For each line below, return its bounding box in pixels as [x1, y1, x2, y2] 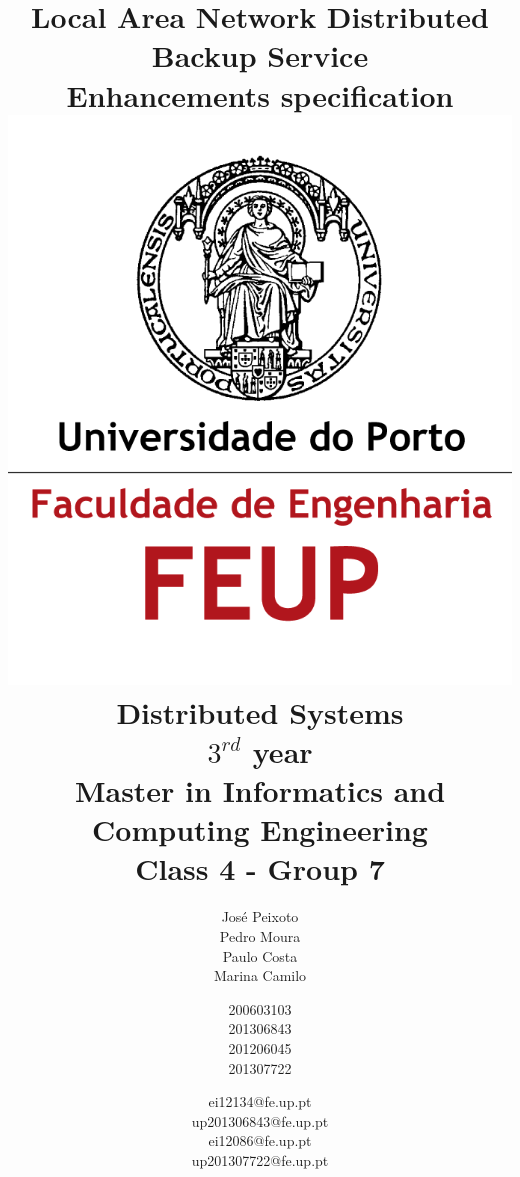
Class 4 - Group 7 [135, 848, 385, 889]
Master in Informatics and [74, 770, 446, 811]
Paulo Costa [222, 945, 298, 966]
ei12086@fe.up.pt [208, 1130, 312, 1151]
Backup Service [151, 35, 369, 76]
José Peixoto [221, 906, 299, 927]
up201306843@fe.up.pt [191, 1110, 329, 1131]
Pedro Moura [219, 926, 301, 947]
